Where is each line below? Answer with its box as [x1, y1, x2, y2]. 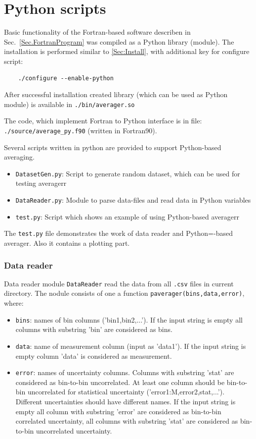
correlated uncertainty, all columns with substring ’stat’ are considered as [15, 416, 238, 426]
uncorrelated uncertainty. [36, 425, 112, 436]
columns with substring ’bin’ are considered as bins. [15, 324, 172, 334]
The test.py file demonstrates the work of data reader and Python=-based [4, 228, 233, 238]
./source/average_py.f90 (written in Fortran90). [4, 125, 157, 135]
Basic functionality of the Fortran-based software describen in [4, 27, 191, 37]
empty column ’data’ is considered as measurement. [15, 350, 172, 361]
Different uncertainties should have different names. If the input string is [15, 396, 236, 407]
